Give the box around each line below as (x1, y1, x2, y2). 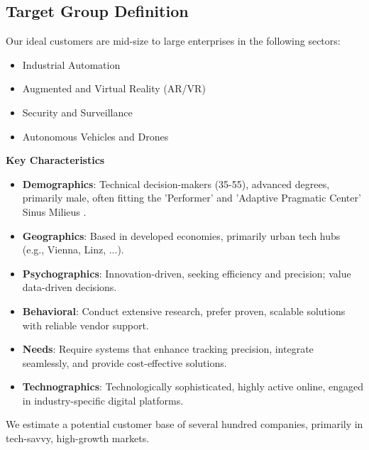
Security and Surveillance (22, 104, 133, 119)
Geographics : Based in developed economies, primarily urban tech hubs (22, 228, 341, 243)
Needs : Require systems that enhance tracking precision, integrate (22, 341, 314, 356)
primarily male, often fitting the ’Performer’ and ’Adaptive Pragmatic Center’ (22, 190, 361, 205)
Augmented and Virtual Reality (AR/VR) (22, 81, 206, 96)
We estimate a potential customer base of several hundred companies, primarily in (6, 417, 363, 432)
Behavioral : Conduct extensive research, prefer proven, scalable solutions (22, 303, 346, 318)
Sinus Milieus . (22, 204, 87, 219)
